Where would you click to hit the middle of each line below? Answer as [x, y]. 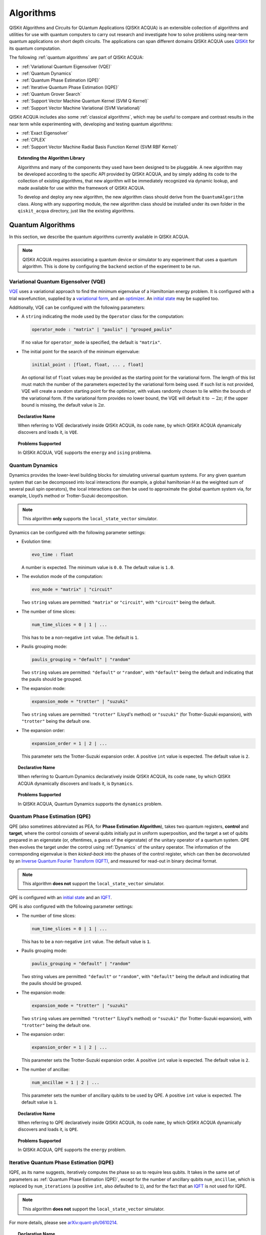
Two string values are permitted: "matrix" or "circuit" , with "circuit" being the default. [118, 602]
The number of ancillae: [46, 1069]
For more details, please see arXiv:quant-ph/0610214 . [64, 1223]
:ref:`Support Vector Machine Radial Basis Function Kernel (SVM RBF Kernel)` [100, 147]
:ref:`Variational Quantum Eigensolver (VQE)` [66, 66]
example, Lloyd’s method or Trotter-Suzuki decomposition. [68, 496]
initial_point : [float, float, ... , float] [88, 365]
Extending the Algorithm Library [51, 158]
